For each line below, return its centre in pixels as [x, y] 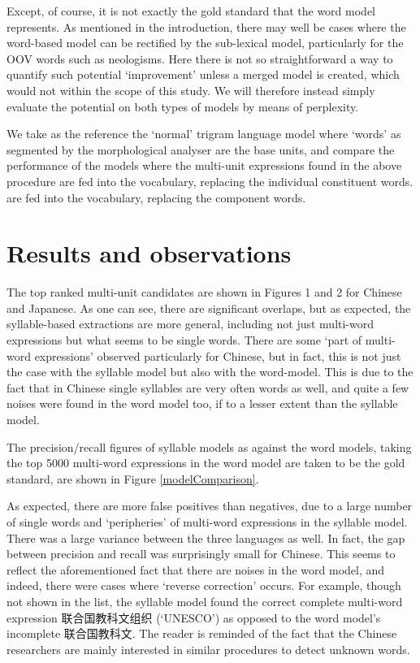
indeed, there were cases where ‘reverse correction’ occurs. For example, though [204, 585]
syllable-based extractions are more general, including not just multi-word [191, 324]
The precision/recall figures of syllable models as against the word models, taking [209, 446]
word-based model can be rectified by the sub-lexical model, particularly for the [205, 43]
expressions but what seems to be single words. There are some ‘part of [184, 340]
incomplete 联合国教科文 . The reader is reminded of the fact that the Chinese [202, 633]
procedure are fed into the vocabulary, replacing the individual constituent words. [210, 181]
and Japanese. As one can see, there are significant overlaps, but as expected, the [209, 308]
